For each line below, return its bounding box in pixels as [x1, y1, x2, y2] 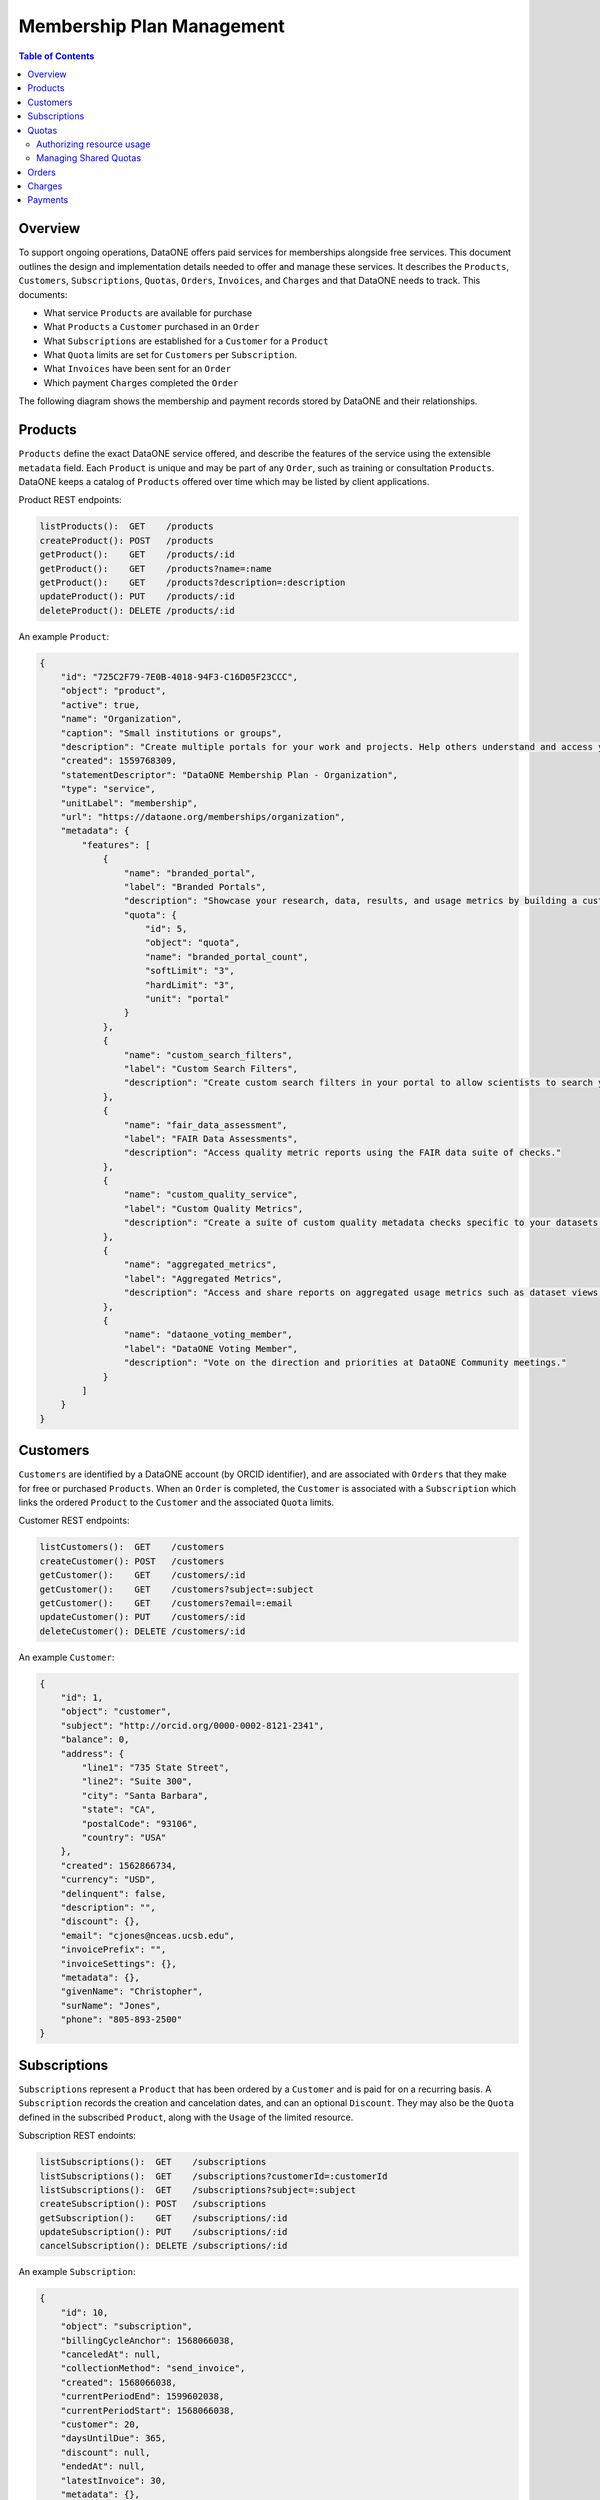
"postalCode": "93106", [81, 1818, 199, 1829]
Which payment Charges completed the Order [43, 376, 239, 389]
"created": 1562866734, [60, 1860, 177, 1871]
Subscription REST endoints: [18, 2130, 137, 2142]
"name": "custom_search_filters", [123, 1049, 294, 1060]
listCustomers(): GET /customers [39, 1541, 225, 1553]
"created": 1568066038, [60, 2376, 177, 2388]
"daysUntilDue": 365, [60, 2433, 167, 2444]
